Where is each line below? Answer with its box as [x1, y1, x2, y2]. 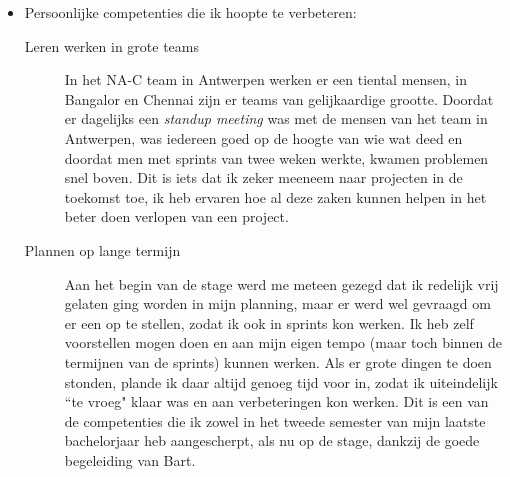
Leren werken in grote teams [24, 35, 199, 56]
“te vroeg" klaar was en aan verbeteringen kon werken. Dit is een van [64, 391, 489, 412]
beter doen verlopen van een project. [64, 206, 289, 227]
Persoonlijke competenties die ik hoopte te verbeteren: [24, 2, 357, 22]
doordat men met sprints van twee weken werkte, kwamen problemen [64, 147, 489, 168]
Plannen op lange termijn [24, 239, 181, 260]
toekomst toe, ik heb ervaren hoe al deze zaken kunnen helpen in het [64, 186, 487, 207]
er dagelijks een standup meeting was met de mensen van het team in [64, 108, 488, 129]
